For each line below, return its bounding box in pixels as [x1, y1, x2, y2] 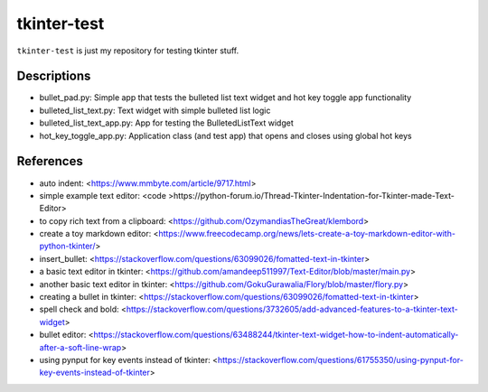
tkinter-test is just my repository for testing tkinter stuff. [16, 45, 239, 56]
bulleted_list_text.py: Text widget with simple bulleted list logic [39, 105, 271, 116]
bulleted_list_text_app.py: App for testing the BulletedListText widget [39, 117, 294, 128]
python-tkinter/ [39, 240, 96, 252]
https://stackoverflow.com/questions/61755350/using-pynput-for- [217, 355, 465, 365]
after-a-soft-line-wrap [39, 341, 122, 352]
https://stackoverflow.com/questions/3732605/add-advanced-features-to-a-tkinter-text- [126, 303, 458, 315]
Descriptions [16, 69, 91, 84]
